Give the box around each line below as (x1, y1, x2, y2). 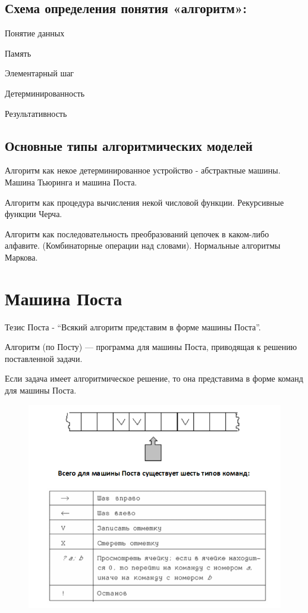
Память (5, 47, 32, 59)
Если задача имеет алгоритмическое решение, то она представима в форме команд (5, 372, 303, 385)
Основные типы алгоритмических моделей (5, 136, 253, 154)
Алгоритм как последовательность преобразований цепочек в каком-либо (5, 227, 269, 240)
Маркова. (5, 250, 38, 263)
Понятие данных (5, 27, 65, 39)
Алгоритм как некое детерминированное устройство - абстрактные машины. (5, 164, 281, 177)
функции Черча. (5, 208, 62, 220)
